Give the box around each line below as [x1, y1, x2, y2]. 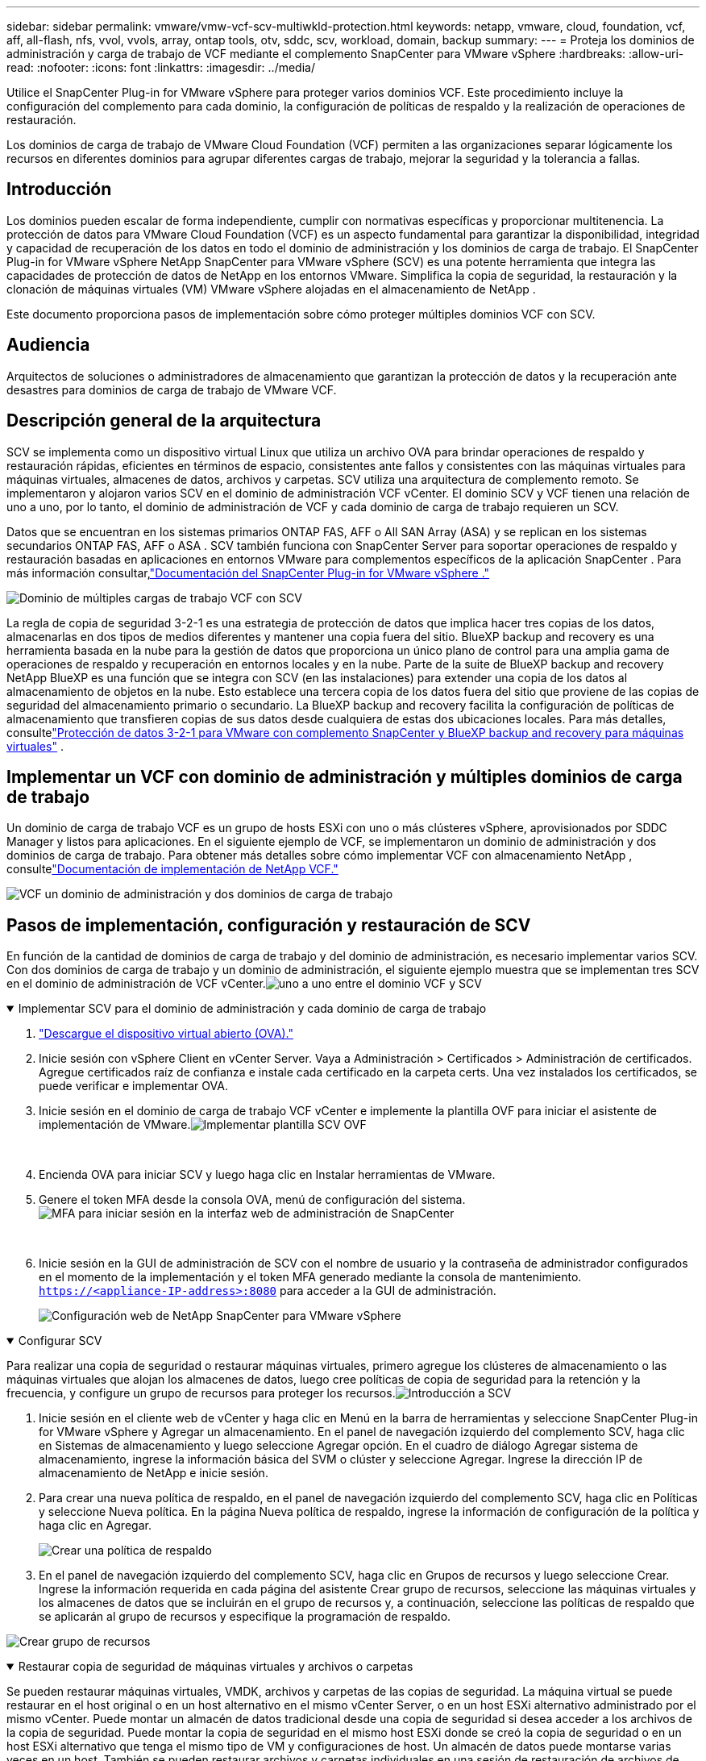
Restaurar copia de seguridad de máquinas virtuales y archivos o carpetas [18, 1659, 413, 1674]
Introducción [6, 179, 112, 200]
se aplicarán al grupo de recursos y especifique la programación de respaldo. [39, 1609, 451, 1624]
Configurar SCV [18, 1334, 102, 1348]
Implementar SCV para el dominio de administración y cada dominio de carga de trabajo [18, 1001, 487, 1016]
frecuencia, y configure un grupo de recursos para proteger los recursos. [6, 1386, 396, 1401]
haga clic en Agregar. [39, 1518, 152, 1533]
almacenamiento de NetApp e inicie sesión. [39, 1466, 268, 1480]
